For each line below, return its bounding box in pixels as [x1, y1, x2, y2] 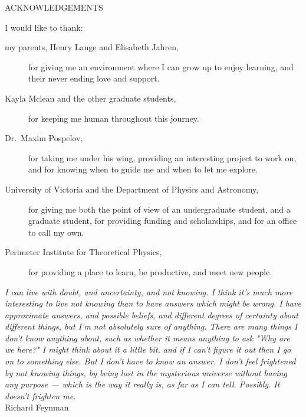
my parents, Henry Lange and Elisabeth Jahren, [5, 41, 179, 53]
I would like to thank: [5, 21, 83, 33]
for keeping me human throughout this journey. [28, 112, 199, 124]
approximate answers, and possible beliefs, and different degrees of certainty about [5, 308, 298, 321]
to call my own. [28, 226, 84, 238]
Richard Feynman [5, 401, 69, 413]
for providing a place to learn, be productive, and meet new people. [28, 265, 272, 278]
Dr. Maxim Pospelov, [5, 132, 83, 144]
